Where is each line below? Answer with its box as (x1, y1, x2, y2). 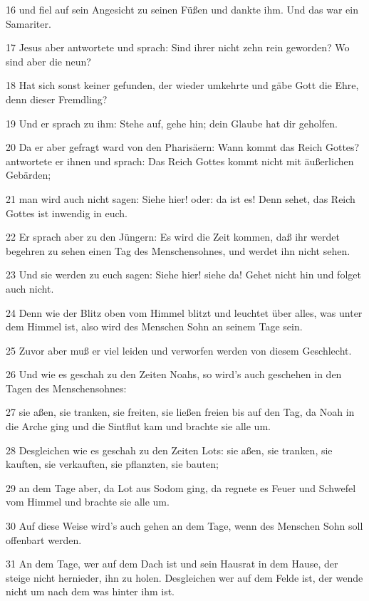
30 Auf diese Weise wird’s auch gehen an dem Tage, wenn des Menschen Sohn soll (6, 518, 363, 533)
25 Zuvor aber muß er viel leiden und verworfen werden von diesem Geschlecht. (6, 343, 352, 357)
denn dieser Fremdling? (6, 91, 108, 106)
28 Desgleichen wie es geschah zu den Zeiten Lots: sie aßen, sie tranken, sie (6, 442, 333, 457)
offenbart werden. (6, 532, 82, 547)
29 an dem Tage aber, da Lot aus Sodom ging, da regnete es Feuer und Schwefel (6, 480, 356, 495)
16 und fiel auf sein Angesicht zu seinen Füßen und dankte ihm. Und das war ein (6, 2, 358, 16)
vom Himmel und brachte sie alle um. (6, 494, 170, 509)
